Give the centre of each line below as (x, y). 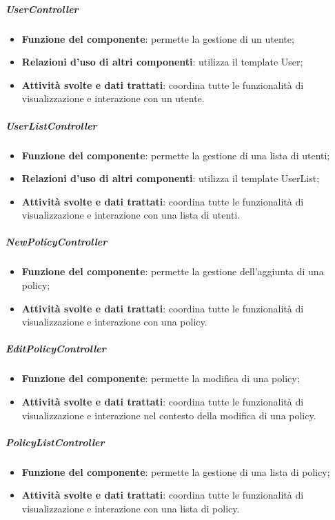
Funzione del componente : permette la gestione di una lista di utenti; (176, 155)
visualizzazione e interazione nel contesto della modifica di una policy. (169, 415)
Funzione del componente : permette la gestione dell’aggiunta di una (173, 271)
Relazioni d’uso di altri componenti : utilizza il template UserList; (171, 178)
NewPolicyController (57, 242)
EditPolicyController (56, 349)
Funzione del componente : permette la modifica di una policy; (161, 378)
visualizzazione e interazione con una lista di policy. (131, 508)
